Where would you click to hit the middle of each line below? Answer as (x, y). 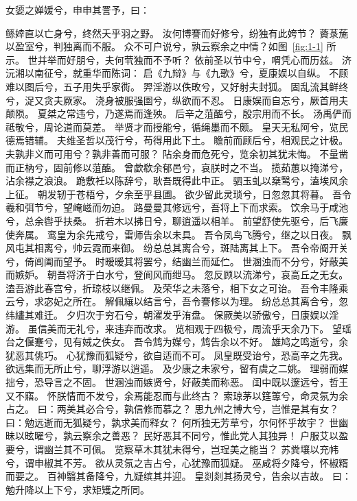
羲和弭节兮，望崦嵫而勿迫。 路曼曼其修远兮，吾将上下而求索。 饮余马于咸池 (177, 207)
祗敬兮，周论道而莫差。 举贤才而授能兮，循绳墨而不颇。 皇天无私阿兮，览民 (177, 126)
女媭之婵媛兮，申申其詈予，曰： (78, 10)
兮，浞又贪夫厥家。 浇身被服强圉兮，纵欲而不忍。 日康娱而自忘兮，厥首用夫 (177, 100)
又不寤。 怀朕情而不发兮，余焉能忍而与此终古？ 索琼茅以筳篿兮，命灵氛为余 (177, 395)
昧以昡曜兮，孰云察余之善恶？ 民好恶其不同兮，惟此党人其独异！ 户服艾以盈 (177, 436)
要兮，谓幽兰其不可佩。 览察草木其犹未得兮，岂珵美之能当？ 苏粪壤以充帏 (172, 449)
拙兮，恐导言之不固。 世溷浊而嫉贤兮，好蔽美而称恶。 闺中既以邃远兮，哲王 (177, 382)
